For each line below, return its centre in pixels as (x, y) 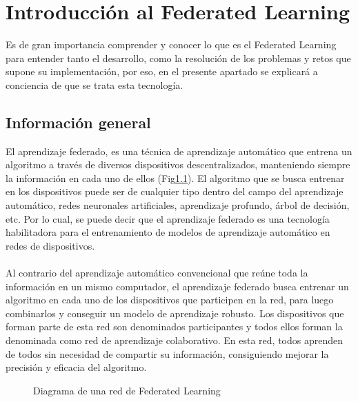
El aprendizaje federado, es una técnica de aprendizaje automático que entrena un (179, 151)
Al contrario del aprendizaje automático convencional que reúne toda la (157, 273)
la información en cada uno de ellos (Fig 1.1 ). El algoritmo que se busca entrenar (175, 178)
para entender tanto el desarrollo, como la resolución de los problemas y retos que (178, 58)
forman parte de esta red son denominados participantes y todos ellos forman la (174, 326)
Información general (78, 122)
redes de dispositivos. (50, 245)
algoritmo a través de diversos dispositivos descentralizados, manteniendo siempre (178, 164)
